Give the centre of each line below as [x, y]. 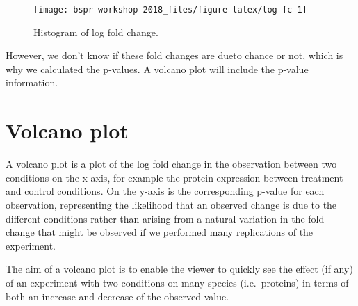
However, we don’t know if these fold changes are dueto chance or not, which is [174, 55]
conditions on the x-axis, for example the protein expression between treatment [174, 177]
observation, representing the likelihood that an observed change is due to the [171, 204]
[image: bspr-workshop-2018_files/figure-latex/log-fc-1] [170, 10]
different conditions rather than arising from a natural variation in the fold [165, 218]
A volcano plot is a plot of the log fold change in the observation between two [171, 164]
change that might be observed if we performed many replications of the [160, 232]
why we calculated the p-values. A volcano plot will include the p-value [157, 69]
